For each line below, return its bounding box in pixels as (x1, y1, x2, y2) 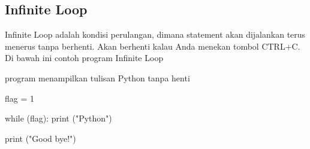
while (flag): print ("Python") (5, 112, 112, 124)
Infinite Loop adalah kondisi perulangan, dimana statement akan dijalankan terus (5, 28, 306, 41)
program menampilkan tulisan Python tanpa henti (5, 71, 190, 84)
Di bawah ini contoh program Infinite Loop (5, 51, 164, 64)
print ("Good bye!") (5, 132, 76, 144)
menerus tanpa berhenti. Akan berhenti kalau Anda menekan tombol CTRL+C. (5, 39, 300, 52)
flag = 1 (5, 92, 34, 104)
